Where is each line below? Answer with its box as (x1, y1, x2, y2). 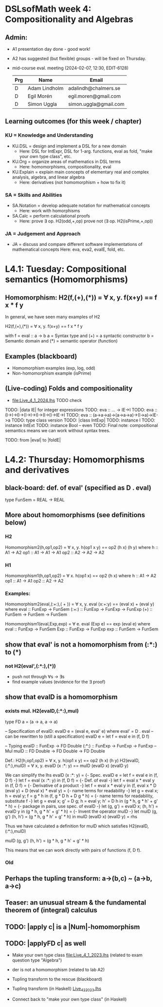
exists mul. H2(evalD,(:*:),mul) (5, 707, 79, 714)
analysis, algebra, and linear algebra (12, 174, 85, 180)
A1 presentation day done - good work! (12, 46, 91, 52)
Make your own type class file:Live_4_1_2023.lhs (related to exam (12, 952, 143, 958)
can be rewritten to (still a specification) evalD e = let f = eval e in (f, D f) (5, 733, 150, 739)
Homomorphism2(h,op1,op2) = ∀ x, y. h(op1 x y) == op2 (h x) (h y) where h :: (5, 544, 159, 550)
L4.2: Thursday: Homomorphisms (5, 454, 145, 465)
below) (5, 519, 27, 527)
